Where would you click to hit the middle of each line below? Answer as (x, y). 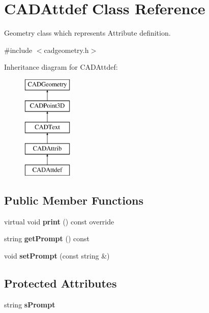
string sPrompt (30, 304)
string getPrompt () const (47, 238)
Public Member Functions (74, 200)
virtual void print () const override (59, 221)
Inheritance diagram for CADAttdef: (61, 67)
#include (18, 50)
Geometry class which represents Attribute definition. (87, 33)
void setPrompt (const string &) (57, 255)
